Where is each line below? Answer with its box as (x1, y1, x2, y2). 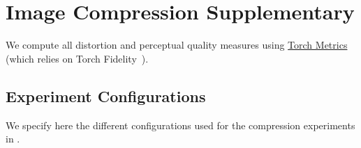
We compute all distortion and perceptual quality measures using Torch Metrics (6, 38, 348, 52)
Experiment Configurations (6, 85, 206, 106)
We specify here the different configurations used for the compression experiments (6, 117, 355, 132)
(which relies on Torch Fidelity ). (6, 51, 149, 65)
